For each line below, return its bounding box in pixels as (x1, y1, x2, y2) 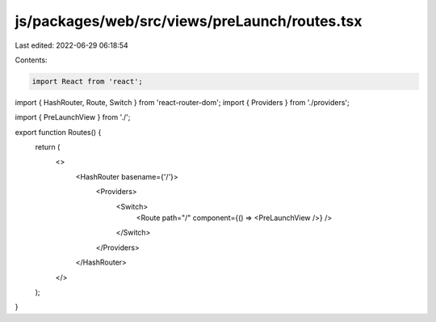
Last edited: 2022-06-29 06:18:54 (15, 40, 128, 50)
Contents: (15, 55, 48, 65)
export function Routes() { (15, 127, 102, 137)
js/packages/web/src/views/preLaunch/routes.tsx (15, 12, 363, 30)
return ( (35, 142, 61, 152)
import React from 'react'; (31, 77, 143, 86)
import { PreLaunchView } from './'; (15, 112, 131, 122)
